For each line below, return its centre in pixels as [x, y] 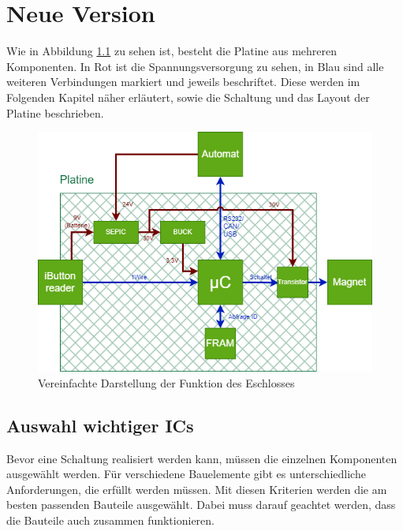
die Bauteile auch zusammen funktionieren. [110, 520]
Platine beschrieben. [55, 112]
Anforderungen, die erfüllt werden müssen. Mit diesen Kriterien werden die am [197, 489]
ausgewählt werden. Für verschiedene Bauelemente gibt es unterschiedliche [186, 474]
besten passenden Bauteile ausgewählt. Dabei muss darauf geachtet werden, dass [201, 505]
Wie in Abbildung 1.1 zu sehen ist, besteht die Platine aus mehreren [172, 51]
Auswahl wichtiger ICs [100, 425]
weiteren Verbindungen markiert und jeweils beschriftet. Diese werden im [183, 82]
